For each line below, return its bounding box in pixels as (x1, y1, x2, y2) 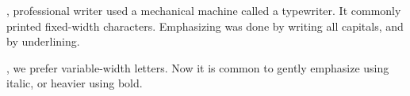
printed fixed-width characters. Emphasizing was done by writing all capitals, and (6, 17, 404, 34)
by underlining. (6, 33, 80, 50)
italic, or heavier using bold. (6, 75, 143, 91)
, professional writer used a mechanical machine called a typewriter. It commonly (6, 2, 401, 18)
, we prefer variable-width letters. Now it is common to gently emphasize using (6, 59, 389, 76)
